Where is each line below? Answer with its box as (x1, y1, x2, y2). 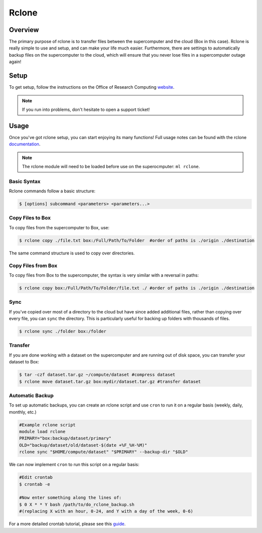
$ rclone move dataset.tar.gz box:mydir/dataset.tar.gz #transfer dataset (19, 378, 201, 384)
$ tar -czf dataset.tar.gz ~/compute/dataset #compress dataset (19, 372, 176, 377)
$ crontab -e (19, 481, 50, 487)
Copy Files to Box (9, 215, 51, 221)
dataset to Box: (9, 359, 39, 365)
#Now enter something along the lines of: (19, 495, 122, 501)
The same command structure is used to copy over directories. (9, 250, 135, 256)
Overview (9, 26, 39, 34)
